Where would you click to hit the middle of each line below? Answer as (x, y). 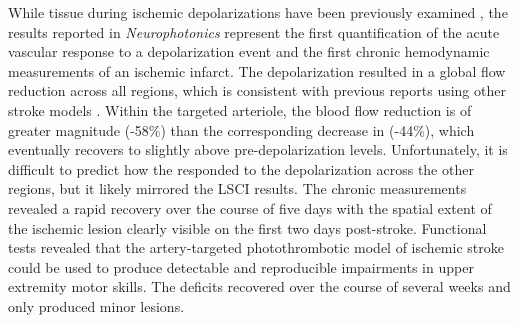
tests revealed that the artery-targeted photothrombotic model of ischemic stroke (256, 247)
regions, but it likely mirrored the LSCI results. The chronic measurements (237, 188)
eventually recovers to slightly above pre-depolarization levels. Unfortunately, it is (258, 149)
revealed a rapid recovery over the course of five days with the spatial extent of (250, 207)
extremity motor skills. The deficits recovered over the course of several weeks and (259, 286)
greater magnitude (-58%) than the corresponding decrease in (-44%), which (241, 129)
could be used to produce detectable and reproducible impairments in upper (241, 266)
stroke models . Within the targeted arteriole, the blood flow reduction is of (240, 109)
